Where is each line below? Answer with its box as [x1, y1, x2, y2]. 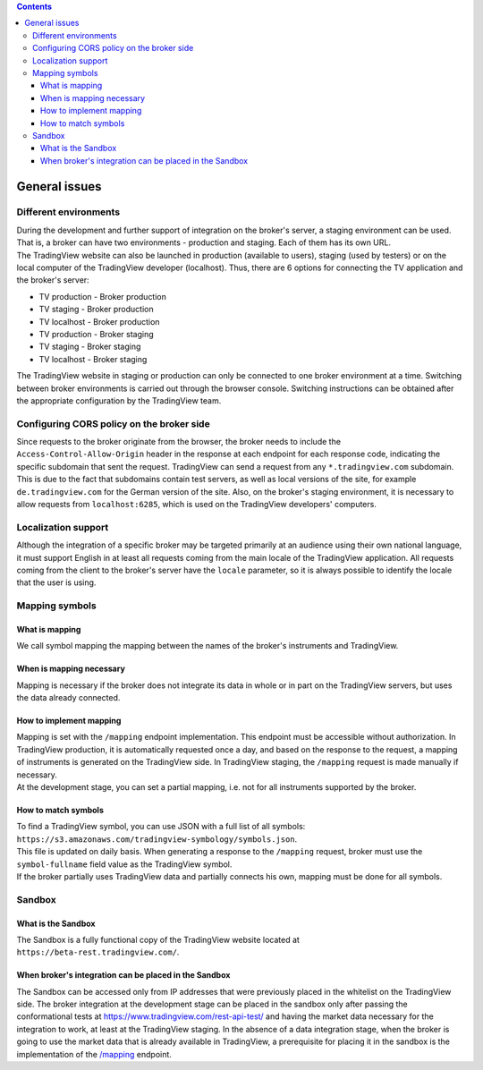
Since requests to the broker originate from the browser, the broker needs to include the [16, 437, 342, 447]
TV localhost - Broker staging [38, 353, 148, 364]
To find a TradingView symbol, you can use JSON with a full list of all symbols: [16, 821, 306, 832]
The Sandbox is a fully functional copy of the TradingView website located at [16, 934, 300, 945]
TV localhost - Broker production [38, 316, 160, 327]
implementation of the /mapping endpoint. [16, 1049, 172, 1059]
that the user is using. [16, 577, 97, 588]
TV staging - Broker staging [38, 341, 141, 352]
